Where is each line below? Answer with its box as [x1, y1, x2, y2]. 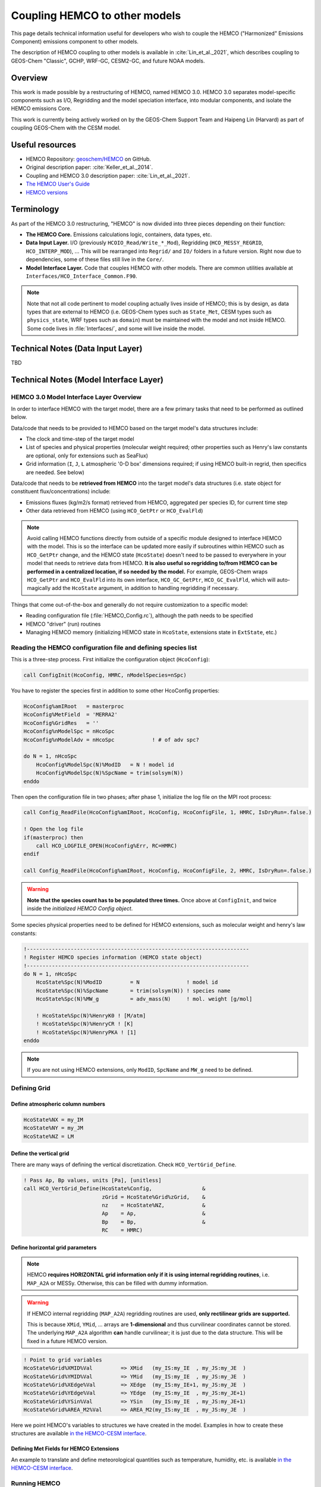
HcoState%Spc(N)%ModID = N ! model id [36, 979, 218, 986]
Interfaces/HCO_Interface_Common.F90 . [26, 272, 138, 280]
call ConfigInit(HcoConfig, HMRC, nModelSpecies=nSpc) [23, 672, 187, 679]
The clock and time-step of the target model [26, 435, 134, 443]
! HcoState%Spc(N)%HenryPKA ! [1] [36, 1029, 137, 1036]
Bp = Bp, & [102, 1218, 206, 1225]
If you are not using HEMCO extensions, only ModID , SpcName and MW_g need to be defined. [27, 1066, 253, 1074]
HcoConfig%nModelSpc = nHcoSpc [23, 728, 115, 735]
